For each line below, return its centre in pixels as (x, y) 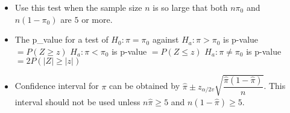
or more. (97, 19)
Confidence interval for (57, 86)
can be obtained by (145, 86)
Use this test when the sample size (78, 7)
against (165, 39)
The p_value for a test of (61, 39)
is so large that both (190, 7)
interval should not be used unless (77, 101)
